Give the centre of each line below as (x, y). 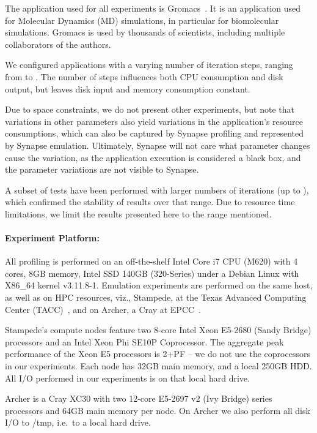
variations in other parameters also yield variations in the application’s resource (154, 121)
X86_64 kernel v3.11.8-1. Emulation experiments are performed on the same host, (159, 285)
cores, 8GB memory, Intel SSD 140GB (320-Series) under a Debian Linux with (152, 273)
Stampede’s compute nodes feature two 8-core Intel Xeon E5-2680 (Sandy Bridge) (158, 330)
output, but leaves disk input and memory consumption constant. (128, 88)
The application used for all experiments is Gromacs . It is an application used (153, 8)
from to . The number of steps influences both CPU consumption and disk (144, 76)
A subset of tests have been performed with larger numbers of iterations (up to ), (157, 190)
